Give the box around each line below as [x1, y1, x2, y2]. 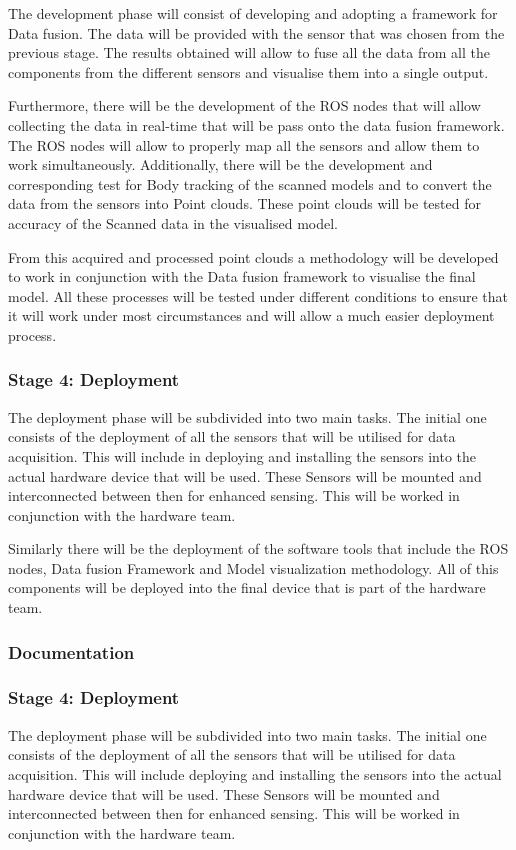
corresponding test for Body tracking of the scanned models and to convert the [8, 173, 492, 194]
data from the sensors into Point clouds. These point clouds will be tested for [8, 193, 481, 214]
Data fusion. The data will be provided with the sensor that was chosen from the [8, 22, 505, 43]
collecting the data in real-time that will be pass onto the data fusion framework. [8, 114, 505, 135]
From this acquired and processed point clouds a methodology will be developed [8, 246, 499, 267]
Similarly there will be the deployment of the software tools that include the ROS [8, 538, 509, 559]
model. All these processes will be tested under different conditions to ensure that [8, 285, 508, 306]
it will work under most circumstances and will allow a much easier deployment [8, 305, 495, 326]
